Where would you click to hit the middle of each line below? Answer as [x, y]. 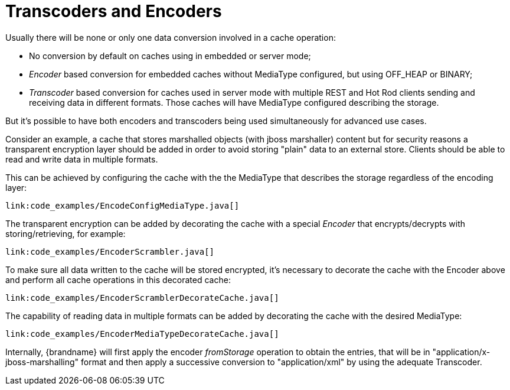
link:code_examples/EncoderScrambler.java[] [110, 251]
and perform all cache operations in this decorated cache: [118, 279]
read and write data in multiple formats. [82, 159]
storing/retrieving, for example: [66, 233]
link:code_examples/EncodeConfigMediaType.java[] [122, 205]
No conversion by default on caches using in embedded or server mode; [170, 56]
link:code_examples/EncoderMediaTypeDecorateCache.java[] [142, 334]
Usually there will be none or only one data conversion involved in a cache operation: [171, 37]
